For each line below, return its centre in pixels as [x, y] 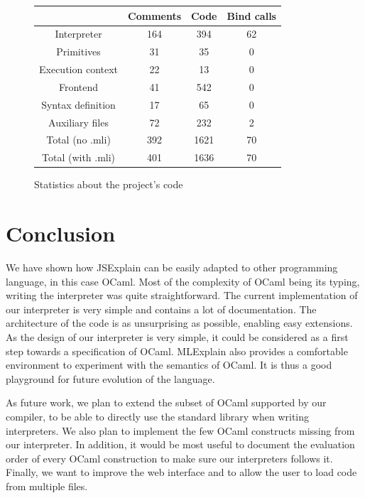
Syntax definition [78, 104]
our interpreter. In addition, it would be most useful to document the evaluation [180, 444]
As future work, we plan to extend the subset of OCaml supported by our [166, 402]
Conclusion [61, 233]
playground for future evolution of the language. [110, 378]
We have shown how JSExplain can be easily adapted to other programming [172, 267]
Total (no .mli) [78, 140]
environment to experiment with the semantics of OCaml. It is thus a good [169, 365]
